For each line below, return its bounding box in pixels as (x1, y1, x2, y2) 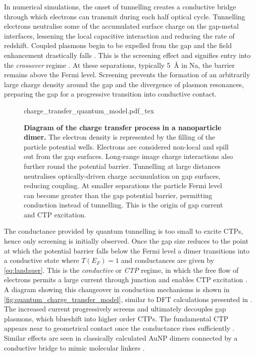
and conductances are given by (121, 255, 214, 265)
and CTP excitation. (24, 209, 86, 219)
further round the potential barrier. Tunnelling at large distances (24, 160, 221, 171)
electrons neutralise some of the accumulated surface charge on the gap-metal (4, 21, 239, 31)
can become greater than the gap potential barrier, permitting (24, 190, 212, 200)
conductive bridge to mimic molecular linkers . (4, 342, 145, 353)
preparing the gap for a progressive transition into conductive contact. (4, 89, 217, 99)
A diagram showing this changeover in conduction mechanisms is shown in (4, 284, 230, 295)
